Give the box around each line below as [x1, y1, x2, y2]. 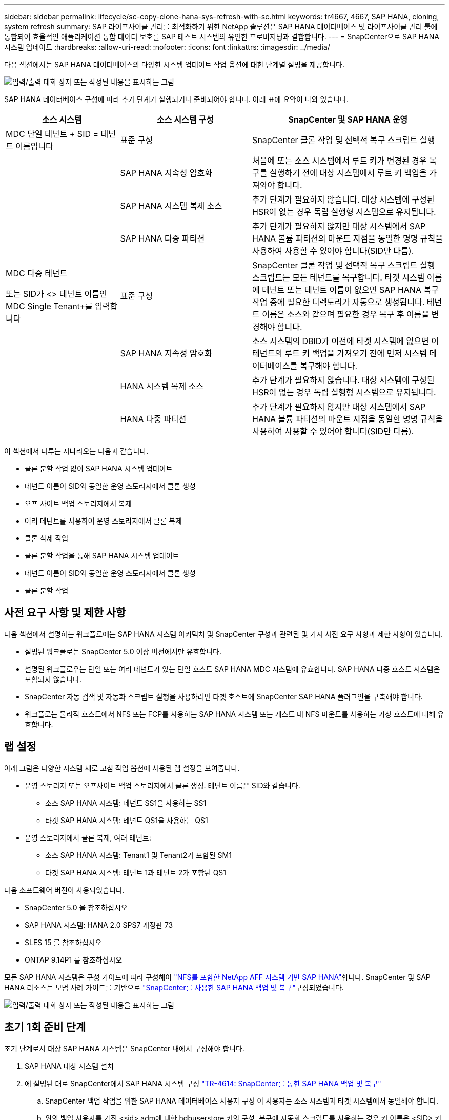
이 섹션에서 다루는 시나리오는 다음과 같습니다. [4, 447, 149, 455]
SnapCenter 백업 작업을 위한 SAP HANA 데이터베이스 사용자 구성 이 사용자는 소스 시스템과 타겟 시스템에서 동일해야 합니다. [45, 1096, 438, 1105]
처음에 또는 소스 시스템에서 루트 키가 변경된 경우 [252, 155, 427, 166]
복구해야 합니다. [299, 361, 358, 371]
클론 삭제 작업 [25, 534, 69, 543]
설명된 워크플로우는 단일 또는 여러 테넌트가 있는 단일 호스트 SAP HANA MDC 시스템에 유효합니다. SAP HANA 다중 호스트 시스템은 [25, 664, 440, 673]
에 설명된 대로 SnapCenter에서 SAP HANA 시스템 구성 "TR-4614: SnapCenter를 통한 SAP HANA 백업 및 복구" [25, 1078, 381, 1088]
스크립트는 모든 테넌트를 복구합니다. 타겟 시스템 [252, 272, 425, 283]
